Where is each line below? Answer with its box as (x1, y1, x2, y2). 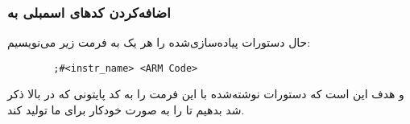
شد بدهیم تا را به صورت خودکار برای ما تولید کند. (7, 101, 245, 118)
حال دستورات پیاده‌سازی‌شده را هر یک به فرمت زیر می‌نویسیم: (7, 34, 311, 51)
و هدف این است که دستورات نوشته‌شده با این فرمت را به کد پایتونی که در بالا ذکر (7, 85, 404, 102)
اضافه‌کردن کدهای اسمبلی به (7, 2, 171, 22)
